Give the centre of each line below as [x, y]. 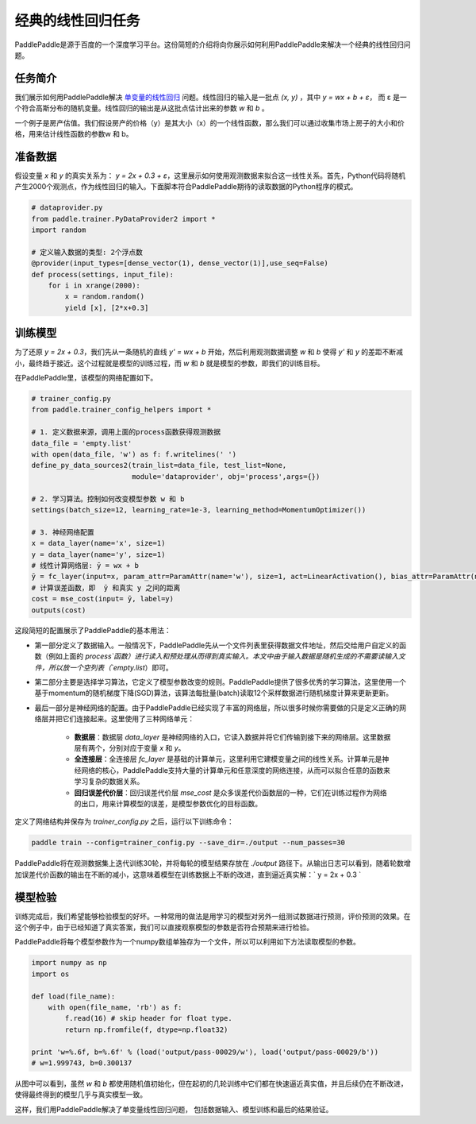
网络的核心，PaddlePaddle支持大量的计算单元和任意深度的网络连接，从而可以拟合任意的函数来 [235, 770]
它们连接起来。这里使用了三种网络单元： [128, 719]
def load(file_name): [73, 996]
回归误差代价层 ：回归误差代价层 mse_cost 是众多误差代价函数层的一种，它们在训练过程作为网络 [231, 792]
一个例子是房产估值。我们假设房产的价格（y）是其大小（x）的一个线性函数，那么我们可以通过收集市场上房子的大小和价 [209, 122]
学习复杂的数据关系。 [109, 782]
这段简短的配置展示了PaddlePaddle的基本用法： [93, 631]
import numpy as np [69, 963]
